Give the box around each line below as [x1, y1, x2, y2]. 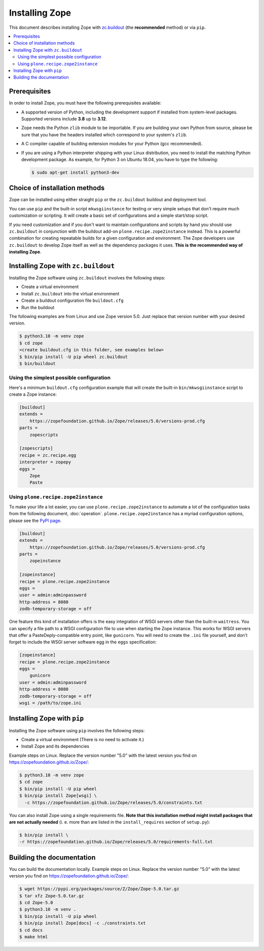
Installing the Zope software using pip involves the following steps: [9, 727, 145, 733]
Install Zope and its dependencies [21, 744, 90, 749]
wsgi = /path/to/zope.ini [19, 700, 82, 706]
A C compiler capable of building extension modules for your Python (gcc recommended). [21, 141, 203, 147]
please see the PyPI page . [9, 518, 62, 523]
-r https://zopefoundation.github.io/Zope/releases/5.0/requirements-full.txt [19, 839, 213, 845]
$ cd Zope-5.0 [19, 900, 53, 906]
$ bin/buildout [19, 361, 56, 366]
